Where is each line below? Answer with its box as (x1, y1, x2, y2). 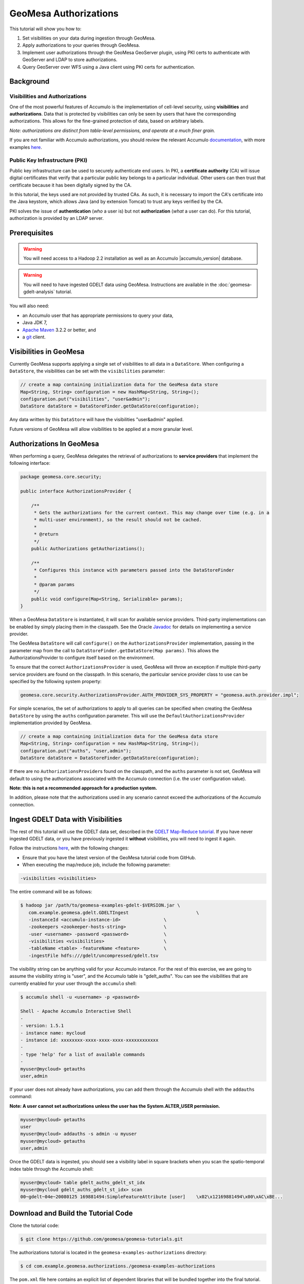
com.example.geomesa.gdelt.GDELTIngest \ (28, 910, 199, 915)
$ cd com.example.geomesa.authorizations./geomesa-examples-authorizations (20, 1263, 216, 1269)
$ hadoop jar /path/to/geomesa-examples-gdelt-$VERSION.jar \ (20, 902, 180, 909)
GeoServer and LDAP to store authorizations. (22, 56, 118, 63)
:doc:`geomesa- (218, 281, 252, 288)
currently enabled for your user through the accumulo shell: (9, 980, 137, 986)
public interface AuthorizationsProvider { (20, 488, 132, 494)
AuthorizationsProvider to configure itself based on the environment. (9, 655, 155, 661)
